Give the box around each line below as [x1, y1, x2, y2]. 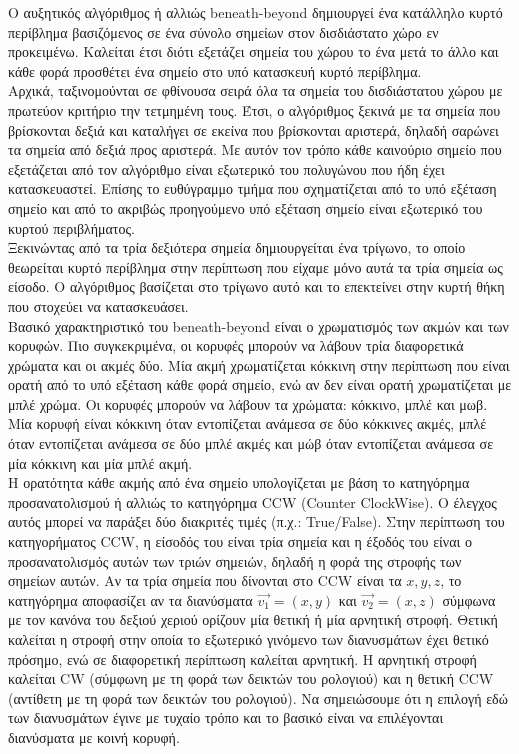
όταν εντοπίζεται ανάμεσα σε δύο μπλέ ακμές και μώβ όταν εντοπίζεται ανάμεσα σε [8, 433, 494, 454]
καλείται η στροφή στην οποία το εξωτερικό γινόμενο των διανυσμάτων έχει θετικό [8, 629, 489, 649]
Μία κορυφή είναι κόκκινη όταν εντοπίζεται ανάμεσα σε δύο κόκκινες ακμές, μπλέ [8, 413, 487, 434]
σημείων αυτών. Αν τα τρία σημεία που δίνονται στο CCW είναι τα [8, 570, 402, 591]
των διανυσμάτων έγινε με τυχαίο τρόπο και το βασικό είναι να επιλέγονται [8, 707, 444, 728]
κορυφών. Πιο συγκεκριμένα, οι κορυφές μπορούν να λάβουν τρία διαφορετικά [8, 335, 464, 356]
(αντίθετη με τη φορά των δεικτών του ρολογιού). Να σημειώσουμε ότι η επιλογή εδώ [8, 687, 508, 708]
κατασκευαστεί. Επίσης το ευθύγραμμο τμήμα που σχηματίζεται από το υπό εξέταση [8, 178, 497, 199]
